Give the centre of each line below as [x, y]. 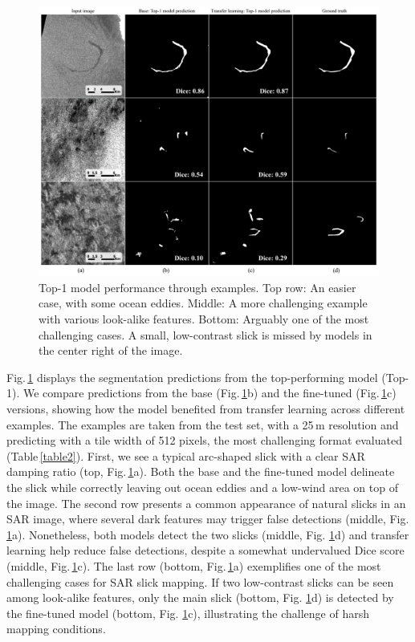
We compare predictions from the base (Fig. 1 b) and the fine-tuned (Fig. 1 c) [210, 393]
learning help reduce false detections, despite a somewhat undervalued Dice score [205, 550]
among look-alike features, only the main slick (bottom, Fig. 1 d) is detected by [200, 597]
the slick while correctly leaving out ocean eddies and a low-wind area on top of [202, 487]
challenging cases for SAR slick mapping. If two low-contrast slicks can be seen [200, 581]
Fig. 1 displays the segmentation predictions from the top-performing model [192, 377]
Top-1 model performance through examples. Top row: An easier [197, 287]
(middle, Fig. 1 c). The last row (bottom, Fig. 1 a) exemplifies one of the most [194, 565]
